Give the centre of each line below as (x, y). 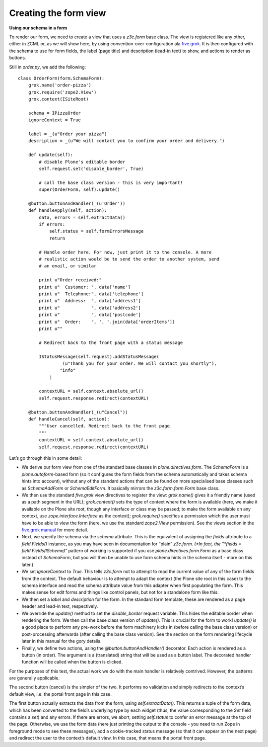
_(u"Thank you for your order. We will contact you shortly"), (138, 363)
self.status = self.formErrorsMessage (97, 231)
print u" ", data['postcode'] (90, 315)
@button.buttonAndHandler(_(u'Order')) (77, 203)
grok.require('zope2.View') (62, 92)
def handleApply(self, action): (67, 210)
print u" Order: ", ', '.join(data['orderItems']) (107, 322)
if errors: (52, 224)
